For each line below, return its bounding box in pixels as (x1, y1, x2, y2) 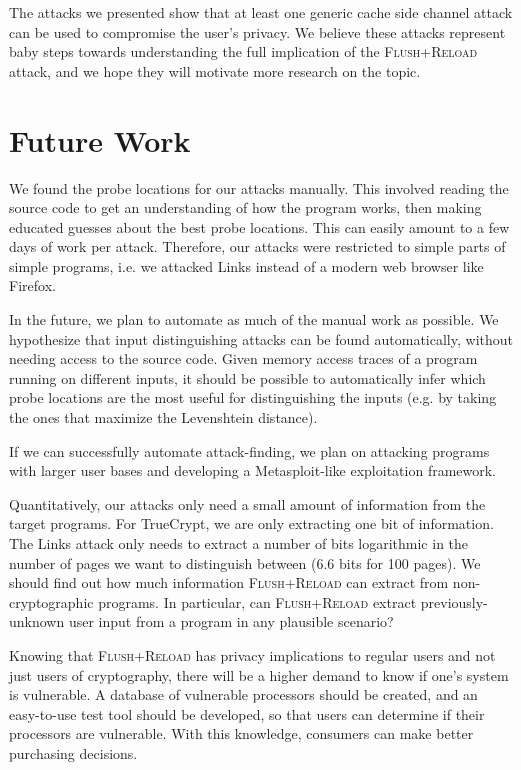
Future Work (9, 119, 191, 160)
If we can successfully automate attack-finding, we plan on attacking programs (9, 440, 490, 461)
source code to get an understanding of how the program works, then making (9, 197, 482, 218)
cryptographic (9, 591, 94, 612)
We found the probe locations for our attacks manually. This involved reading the (9, 177, 509, 198)
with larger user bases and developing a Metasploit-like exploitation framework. (9, 460, 497, 481)
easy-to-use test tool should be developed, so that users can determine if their (9, 703, 485, 724)
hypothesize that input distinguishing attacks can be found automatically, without (9, 328, 513, 349)
